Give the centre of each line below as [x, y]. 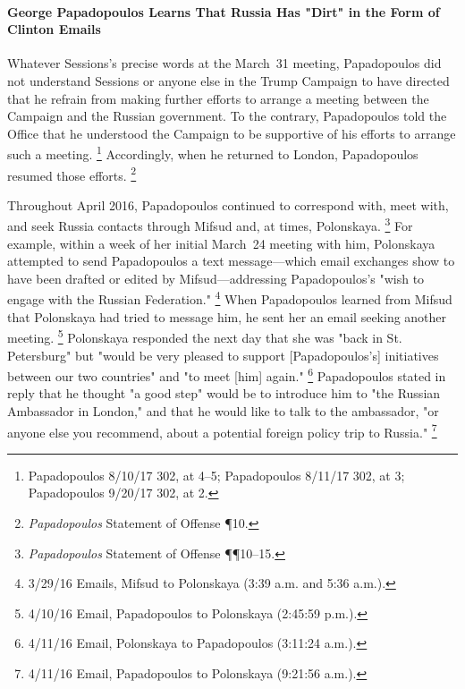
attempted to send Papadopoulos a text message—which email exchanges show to [231, 261]
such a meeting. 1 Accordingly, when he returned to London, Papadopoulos [213, 153]
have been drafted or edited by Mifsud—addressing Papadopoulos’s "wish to [216, 278]
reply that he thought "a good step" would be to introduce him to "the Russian [224, 393]
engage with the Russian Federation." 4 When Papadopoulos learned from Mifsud [230, 298]
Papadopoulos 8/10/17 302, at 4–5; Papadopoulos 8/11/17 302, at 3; [216, 475]
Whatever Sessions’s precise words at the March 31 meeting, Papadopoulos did [224, 63]
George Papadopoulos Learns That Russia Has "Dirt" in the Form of [224, 11]
